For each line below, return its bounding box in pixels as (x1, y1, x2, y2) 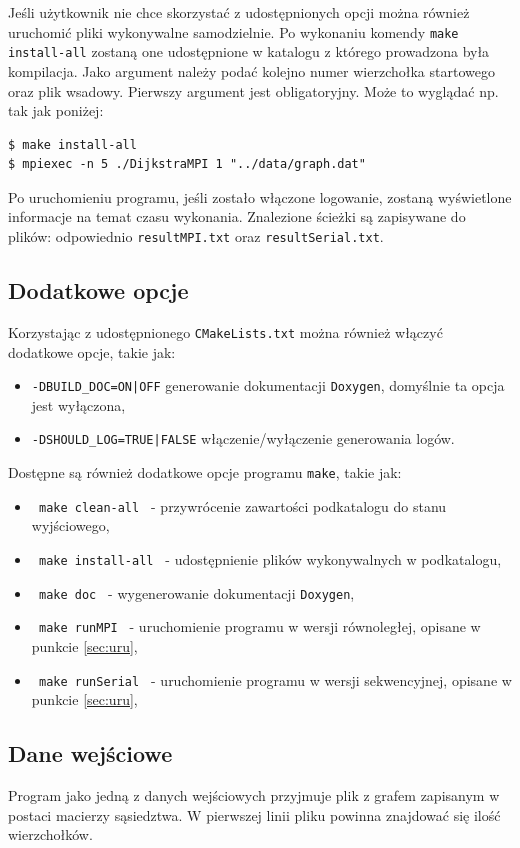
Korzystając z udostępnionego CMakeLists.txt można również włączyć (8, 321, 443, 342)
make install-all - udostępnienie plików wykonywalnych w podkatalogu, (38, 548, 502, 569)
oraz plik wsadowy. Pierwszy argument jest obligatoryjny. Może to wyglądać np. (8, 80, 499, 101)
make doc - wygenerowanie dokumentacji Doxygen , (38, 582, 355, 603)
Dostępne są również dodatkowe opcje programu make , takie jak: (8, 462, 402, 483)
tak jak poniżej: (8, 100, 104, 121)
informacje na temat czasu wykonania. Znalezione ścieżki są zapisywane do (8, 206, 466, 227)
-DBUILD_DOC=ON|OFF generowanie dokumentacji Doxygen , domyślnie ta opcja (31, 375, 505, 396)
